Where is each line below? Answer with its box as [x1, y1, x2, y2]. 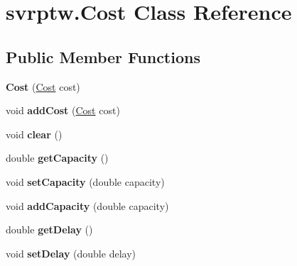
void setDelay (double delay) [6, 245, 136, 260]
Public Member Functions [6, 45, 200, 67]
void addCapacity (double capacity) [6, 198, 169, 213]
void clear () [6, 126, 63, 141]
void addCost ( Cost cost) [6, 103, 120, 118]
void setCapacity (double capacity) [6, 174, 165, 189]
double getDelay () [6, 222, 93, 237]
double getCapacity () [6, 150, 109, 165]
